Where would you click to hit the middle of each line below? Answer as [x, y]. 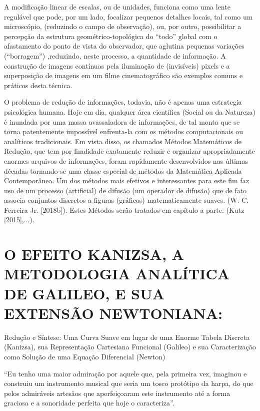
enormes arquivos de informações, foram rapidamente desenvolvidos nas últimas [126, 160]
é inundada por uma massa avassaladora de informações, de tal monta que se [122, 121]
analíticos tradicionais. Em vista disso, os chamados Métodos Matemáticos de [123, 141]
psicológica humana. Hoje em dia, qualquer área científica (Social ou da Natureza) [130, 111]
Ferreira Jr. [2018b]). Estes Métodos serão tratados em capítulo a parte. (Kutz [124, 210]
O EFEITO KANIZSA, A [94, 254]
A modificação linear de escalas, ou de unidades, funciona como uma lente [117, 7]
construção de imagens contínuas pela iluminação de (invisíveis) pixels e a [117, 65]
